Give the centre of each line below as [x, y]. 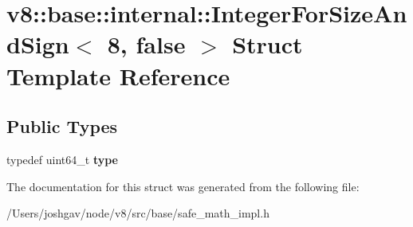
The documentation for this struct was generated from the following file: [183, 186]
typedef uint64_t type [62, 159]
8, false [146, 44]
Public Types [62, 126]
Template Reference [118, 75]
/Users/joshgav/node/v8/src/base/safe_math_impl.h [138, 213]
